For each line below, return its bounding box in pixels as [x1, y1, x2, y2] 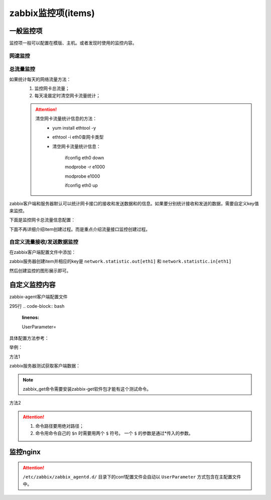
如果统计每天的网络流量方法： [9, 76, 71, 82]
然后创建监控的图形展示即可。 [9, 268, 71, 274]
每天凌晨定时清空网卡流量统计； [34, 92, 100, 98]
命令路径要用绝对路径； [35, 423, 84, 429]
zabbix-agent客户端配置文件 [9, 294, 68, 300]
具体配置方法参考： [9, 335, 49, 341]
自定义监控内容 [9, 281, 56, 289]
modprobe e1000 [65, 173, 100, 179]
